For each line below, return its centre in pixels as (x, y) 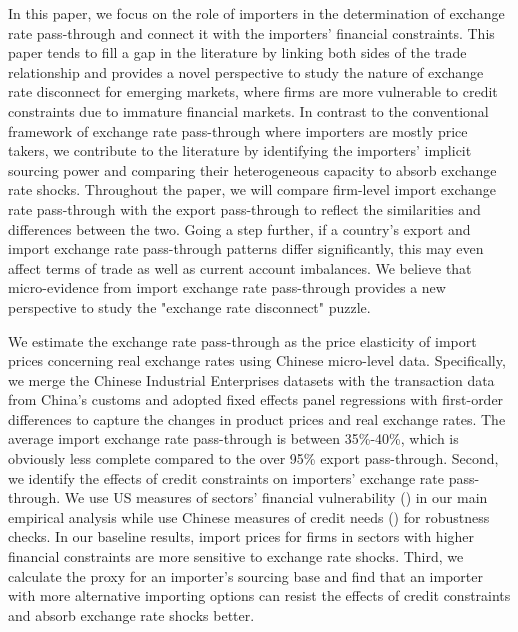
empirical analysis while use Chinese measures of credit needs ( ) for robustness (249, 516)
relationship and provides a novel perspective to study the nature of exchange (246, 71)
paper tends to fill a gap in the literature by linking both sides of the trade (237, 52)
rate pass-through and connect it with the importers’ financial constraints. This (251, 32)
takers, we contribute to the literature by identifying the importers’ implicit (240, 150)
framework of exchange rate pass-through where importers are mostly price (238, 130)
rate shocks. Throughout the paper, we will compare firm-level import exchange (252, 189)
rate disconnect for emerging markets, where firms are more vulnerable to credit (253, 91)
